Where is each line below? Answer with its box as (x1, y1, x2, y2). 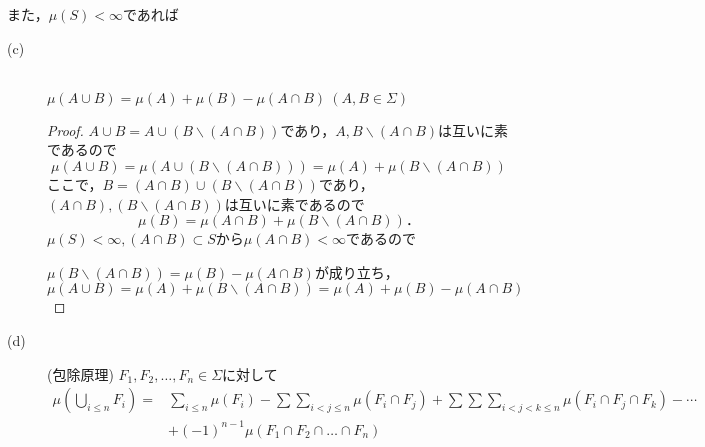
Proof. (47, 119, 84, 140)
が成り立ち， (314, 261, 399, 282)
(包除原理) (47, 363, 114, 384)
